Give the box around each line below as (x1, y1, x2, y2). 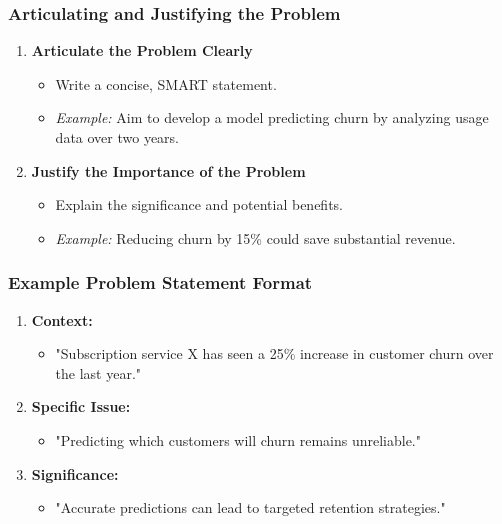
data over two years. (55, 127, 180, 147)
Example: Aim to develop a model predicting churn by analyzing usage (55, 107, 489, 128)
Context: (31, 309, 93, 330)
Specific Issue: (31, 396, 131, 417)
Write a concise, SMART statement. (55, 73, 277, 94)
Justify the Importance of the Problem (31, 160, 306, 181)
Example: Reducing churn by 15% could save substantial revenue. (55, 227, 456, 248)
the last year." (55, 362, 142, 383)
